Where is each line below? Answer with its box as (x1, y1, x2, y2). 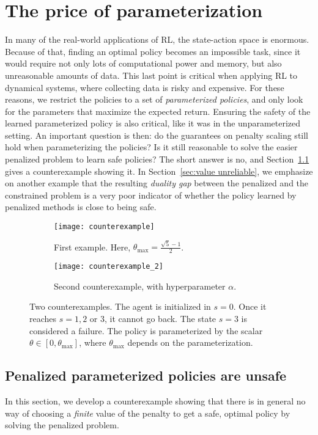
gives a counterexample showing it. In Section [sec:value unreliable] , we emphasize (5, 164, 313, 177)
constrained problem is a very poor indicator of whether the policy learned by (5, 188, 297, 201)
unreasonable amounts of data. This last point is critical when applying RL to (5, 68, 298, 81)
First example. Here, (54, 240, 131, 253)
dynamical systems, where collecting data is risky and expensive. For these (5, 81, 284, 93)
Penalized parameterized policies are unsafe (5, 366, 287, 385)
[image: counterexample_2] (54, 262, 163, 271)
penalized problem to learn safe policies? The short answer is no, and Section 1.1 (5, 153, 309, 166)
